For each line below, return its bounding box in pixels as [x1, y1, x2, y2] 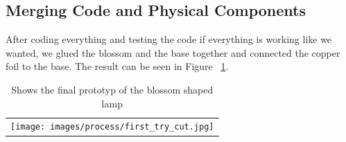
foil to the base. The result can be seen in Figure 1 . [6, 59, 229, 73]
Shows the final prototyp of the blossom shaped [11, 82, 214, 96]
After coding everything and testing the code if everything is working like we [6, 32, 332, 46]
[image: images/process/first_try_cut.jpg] [10, 122, 214, 132]
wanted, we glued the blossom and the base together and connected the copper [6, 45, 340, 60]
